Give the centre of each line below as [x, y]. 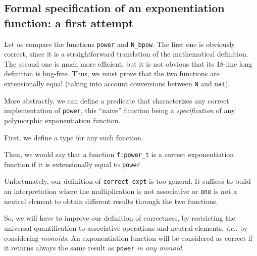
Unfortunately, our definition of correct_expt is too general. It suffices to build [127, 181]
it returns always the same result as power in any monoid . [94, 248]
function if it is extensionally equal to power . [73, 164]
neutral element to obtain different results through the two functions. [111, 201]
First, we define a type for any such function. [74, 137]
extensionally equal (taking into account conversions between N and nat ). [117, 84]
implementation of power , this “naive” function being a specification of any [120, 110]
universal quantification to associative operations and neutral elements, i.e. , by [126, 227]
